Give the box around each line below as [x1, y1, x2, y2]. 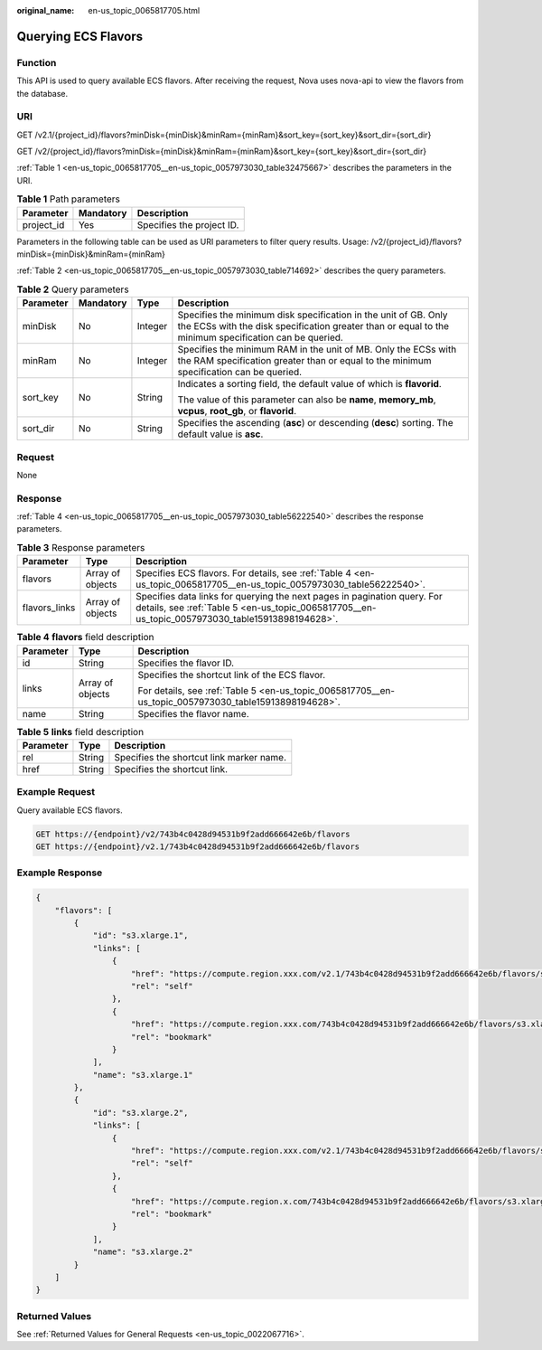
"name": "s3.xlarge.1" [92, 1070, 193, 1080]
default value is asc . [177, 428, 264, 440]
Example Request [16, 786, 95, 798]
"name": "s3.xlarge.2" [92, 1247, 193, 1257]
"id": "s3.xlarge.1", [92, 930, 189, 940]
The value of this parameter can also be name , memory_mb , [177, 393, 437, 406]
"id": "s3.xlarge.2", [92, 1108, 189, 1118]
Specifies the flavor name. [137, 707, 249, 720]
